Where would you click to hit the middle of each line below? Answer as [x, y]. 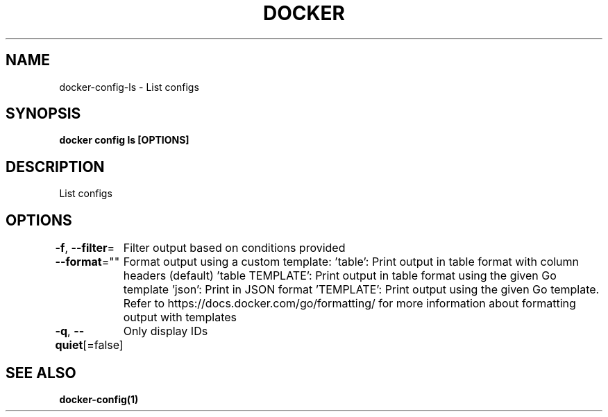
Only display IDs [166, 331]
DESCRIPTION [55, 167]
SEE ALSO [41, 373]
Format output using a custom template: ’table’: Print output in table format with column [351, 262]
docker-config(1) [99, 399]
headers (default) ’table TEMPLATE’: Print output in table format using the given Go [340, 276]
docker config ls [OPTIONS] [124, 140]
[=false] [103, 345]
